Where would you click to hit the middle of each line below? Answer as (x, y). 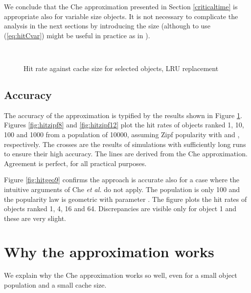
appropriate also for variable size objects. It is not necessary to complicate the (121, 16)
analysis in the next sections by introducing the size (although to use (107, 26)
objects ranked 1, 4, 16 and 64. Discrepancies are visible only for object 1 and (120, 208)
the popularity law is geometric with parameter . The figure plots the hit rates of (125, 199)
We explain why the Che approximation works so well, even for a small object (121, 275)
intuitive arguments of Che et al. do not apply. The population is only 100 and (122, 189)
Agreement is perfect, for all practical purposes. (75, 163)
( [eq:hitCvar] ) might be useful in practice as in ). (77, 35)
